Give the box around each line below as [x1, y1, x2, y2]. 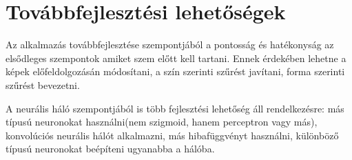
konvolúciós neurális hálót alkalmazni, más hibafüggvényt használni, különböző [6, 128, 339, 142]
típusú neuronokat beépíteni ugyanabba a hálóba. [6, 141, 215, 156]
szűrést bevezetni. [6, 77, 80, 92]
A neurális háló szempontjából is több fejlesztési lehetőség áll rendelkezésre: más [6, 101, 344, 115]
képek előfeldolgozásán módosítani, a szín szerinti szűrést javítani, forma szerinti [6, 64, 345, 79]
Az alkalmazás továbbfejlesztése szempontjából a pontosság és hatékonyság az [6, 37, 334, 52]
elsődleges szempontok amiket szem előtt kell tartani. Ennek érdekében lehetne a [6, 50, 346, 65]
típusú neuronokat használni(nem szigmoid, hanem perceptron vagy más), [6, 114, 318, 129]
